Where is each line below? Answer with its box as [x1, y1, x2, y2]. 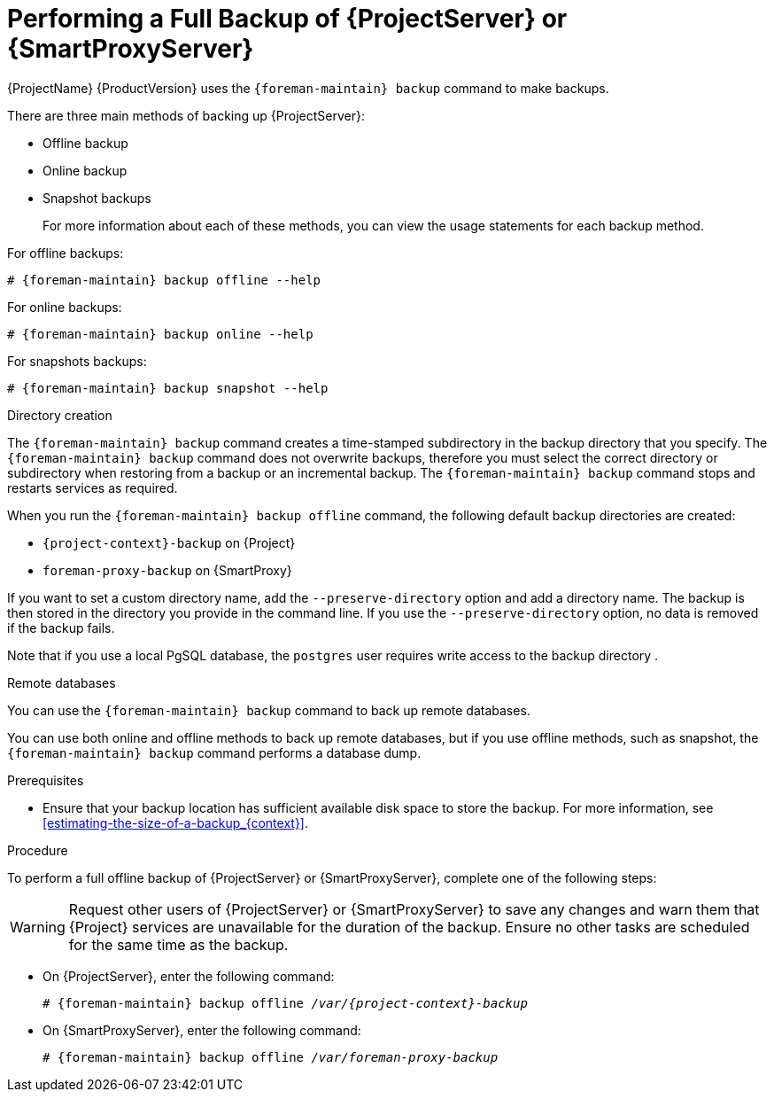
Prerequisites [7, 772, 84, 788]
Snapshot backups [43, 190, 151, 206]
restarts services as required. [7, 479, 178, 495]
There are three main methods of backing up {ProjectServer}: [7, 107, 365, 123]
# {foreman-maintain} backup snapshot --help [7, 380, 329, 395]
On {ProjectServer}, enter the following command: [43, 968, 335, 984]
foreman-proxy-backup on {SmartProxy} [43, 562, 292, 578]
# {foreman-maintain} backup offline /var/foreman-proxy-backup [43, 1049, 499, 1064]
